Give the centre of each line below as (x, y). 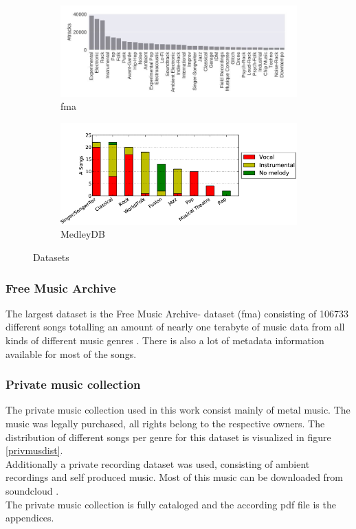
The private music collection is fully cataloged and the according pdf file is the (171, 504)
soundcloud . (32, 491)
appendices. (30, 518)
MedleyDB (83, 234)
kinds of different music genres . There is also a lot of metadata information (165, 340)
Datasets (51, 257)
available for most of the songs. (71, 353)
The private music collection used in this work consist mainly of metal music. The (178, 410)
